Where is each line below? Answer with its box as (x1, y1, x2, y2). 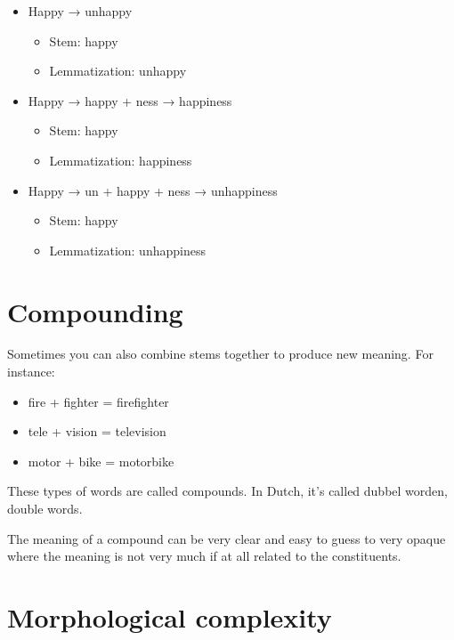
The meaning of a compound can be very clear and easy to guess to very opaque (7, 529, 446, 547)
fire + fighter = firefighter (28, 392, 169, 410)
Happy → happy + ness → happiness (28, 91, 232, 109)
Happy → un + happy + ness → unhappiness (28, 181, 278, 199)
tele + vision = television (28, 422, 166, 441)
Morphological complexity (7, 599, 332, 635)
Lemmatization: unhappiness (49, 240, 206, 259)
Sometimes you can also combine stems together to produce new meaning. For (7, 344, 434, 363)
